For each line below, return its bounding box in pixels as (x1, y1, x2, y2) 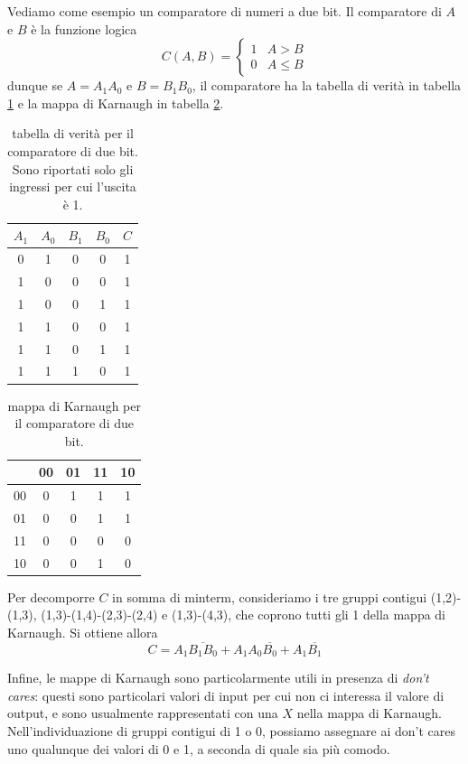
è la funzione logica (31, 19, 137, 38)
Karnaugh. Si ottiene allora (7, 622, 158, 641)
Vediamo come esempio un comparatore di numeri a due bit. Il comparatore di (7, 2, 442, 20)
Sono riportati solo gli (12, 159, 134, 178)
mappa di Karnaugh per (7, 396, 141, 415)
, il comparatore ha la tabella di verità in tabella (192, 76, 462, 95)
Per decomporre (7, 587, 95, 606)
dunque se (7, 76, 63, 95)
